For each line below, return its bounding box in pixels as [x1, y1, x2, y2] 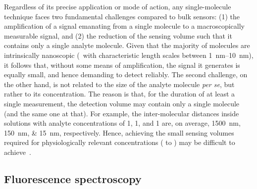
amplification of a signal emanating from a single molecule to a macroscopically [4, 21, 245, 31]
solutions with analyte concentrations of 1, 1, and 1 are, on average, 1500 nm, [4, 118, 241, 128]
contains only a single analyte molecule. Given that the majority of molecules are [4, 40, 250, 50]
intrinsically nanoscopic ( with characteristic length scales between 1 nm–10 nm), [4, 49, 254, 60]
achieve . [4, 146, 31, 157]
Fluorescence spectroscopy [4, 171, 142, 186]
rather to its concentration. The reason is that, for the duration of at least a [4, 89, 235, 99]
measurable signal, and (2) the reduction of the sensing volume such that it [4, 30, 232, 41]
